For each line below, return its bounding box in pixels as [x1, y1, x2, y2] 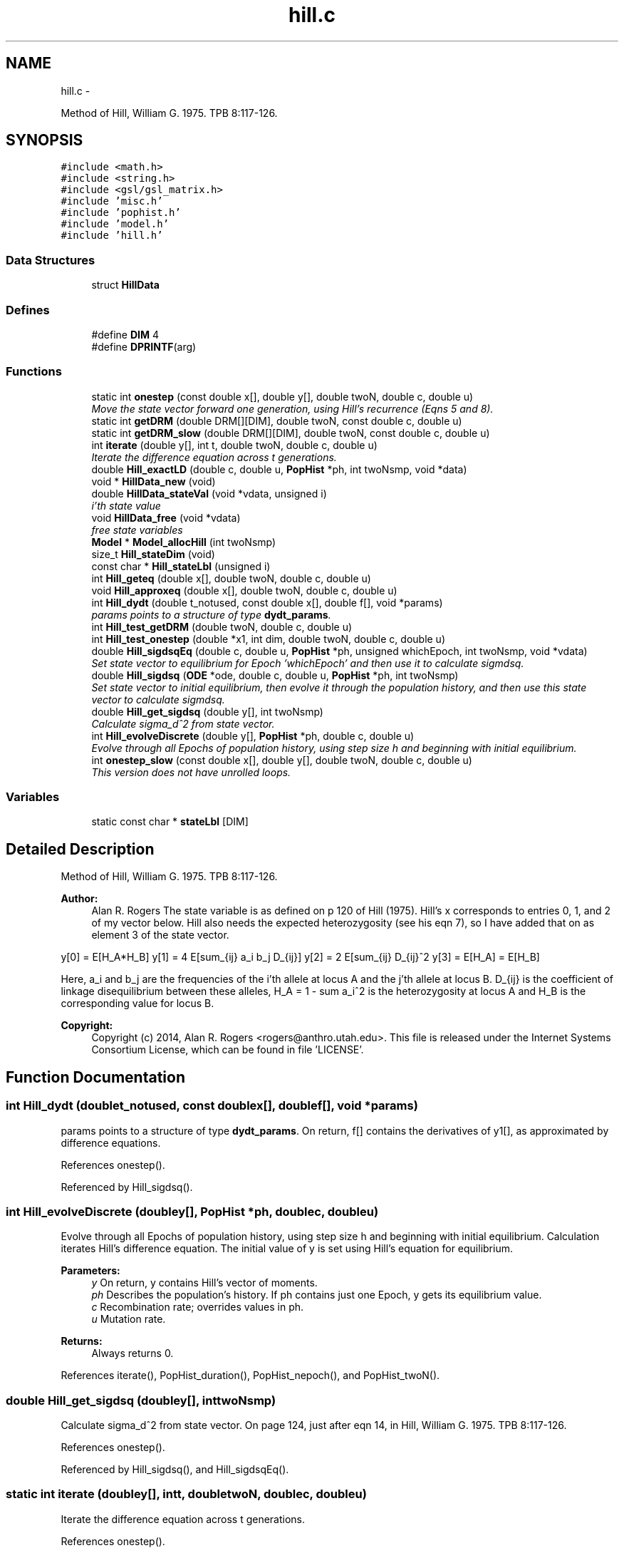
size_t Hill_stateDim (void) [91, 547, 215, 560]
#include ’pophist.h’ [61, 207, 181, 219]
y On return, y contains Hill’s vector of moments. [91, 1276, 318, 1289]
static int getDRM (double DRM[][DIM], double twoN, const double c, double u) [91, 414, 462, 427]
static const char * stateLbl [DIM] [91, 815, 249, 828]
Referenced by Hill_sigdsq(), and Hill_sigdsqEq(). [61, 1463, 289, 1475]
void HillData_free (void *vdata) [91, 511, 241, 524]
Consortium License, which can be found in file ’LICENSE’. [91, 1043, 364, 1056]
